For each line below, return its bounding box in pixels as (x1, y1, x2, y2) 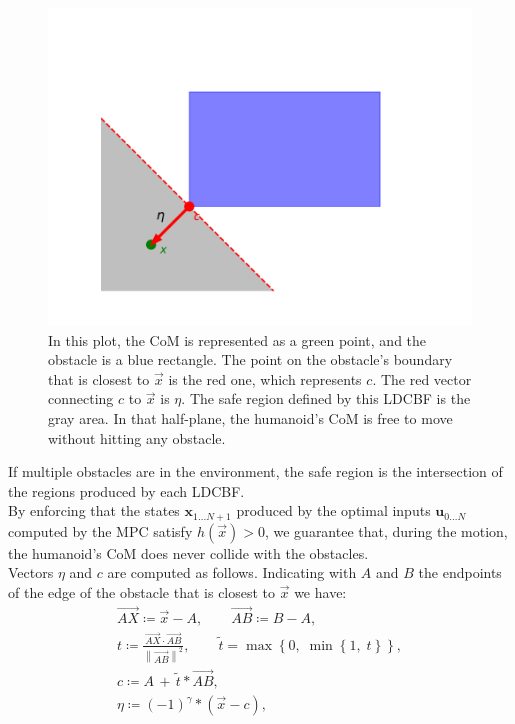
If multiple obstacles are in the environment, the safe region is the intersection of (8, 461, 503, 482)
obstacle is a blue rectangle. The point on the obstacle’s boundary (48, 349, 453, 370)
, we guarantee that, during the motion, (264, 520, 508, 541)
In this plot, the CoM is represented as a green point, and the (48, 329, 427, 350)
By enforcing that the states (8, 500, 180, 521)
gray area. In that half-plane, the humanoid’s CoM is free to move (48, 407, 453, 428)
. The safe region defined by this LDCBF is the (181, 388, 471, 409)
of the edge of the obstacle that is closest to (8, 581, 276, 602)
